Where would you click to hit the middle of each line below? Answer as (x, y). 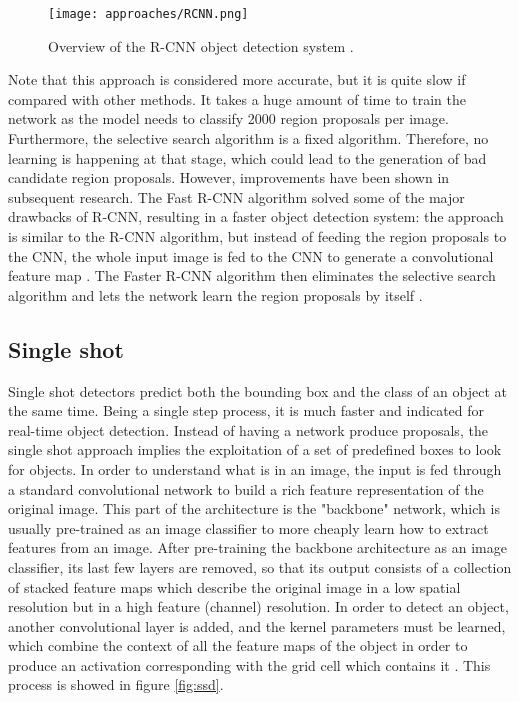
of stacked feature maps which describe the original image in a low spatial (234, 586)
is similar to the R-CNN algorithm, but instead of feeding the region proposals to (257, 236)
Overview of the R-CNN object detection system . (201, 45)
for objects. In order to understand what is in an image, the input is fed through (255, 468)
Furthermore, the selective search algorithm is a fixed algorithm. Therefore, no (248, 138)
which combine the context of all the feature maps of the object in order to (238, 645)
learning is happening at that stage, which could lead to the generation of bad (247, 157)
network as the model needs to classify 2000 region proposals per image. (228, 118)
